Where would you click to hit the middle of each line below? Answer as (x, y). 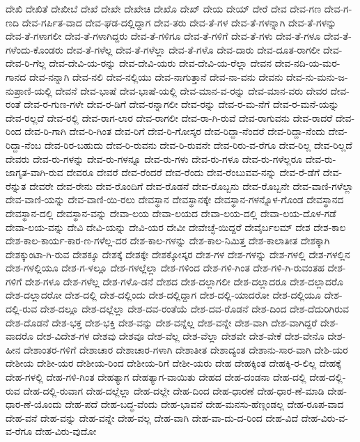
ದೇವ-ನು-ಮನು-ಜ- (317, 76)
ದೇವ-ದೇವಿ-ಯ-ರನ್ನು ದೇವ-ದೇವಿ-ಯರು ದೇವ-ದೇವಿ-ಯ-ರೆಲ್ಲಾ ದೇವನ (161, 63)
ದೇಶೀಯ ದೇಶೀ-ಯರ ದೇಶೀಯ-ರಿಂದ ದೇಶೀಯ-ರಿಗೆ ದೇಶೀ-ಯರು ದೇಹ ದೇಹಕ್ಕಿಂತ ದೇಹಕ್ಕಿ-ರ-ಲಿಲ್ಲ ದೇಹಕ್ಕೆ (173, 363)
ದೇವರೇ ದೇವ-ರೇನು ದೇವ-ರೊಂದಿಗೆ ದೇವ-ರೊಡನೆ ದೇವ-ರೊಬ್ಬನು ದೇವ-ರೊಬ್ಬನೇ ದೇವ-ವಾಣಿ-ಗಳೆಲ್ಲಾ (191, 186)
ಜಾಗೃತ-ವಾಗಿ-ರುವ (34, 172)
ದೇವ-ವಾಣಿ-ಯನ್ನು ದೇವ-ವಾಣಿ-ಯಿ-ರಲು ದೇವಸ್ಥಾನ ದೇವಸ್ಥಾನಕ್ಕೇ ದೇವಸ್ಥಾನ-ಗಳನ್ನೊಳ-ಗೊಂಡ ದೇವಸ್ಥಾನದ (175, 199)
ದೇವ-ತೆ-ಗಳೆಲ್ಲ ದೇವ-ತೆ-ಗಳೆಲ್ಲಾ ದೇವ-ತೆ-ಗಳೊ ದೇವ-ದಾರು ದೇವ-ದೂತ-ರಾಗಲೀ (193, 49)
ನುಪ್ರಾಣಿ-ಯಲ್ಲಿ (29, 90)
